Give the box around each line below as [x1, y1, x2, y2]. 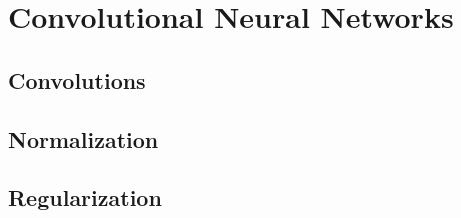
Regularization [8, 182, 162, 213]
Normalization [8, 123, 159, 154]
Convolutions [8, 64, 146, 95]
